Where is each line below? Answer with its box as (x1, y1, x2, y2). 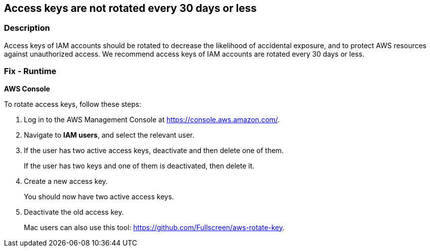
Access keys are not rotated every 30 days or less (4, 2, 257, 14)
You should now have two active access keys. (24, 192, 174, 201)
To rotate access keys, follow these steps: (4, 99, 141, 108)
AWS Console (4, 84, 50, 93)
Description (4, 23, 50, 33)
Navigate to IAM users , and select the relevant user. (24, 130, 194, 139)
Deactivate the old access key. (24, 207, 124, 216)
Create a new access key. (24, 176, 108, 185)
